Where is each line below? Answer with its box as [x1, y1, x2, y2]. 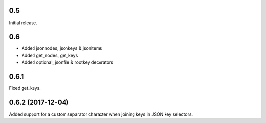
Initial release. [9, 20, 37, 26]
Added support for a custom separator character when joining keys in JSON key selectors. [9, 111, 193, 117]
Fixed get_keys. [9, 85, 41, 91]
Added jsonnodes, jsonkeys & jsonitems [21, 45, 102, 51]
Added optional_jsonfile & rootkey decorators [21, 59, 113, 65]
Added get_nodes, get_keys [21, 52, 78, 58]
